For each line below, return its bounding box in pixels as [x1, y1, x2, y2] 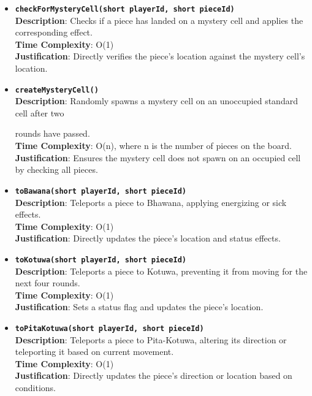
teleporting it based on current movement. [15, 345, 174, 358]
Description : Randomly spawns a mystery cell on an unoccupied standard [15, 94, 298, 107]
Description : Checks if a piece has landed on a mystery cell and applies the [15, 13, 303, 26]
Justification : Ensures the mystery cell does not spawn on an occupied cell [15, 151, 301, 164]
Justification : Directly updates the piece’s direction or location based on [15, 369, 292, 382]
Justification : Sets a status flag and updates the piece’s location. [15, 300, 264, 313]
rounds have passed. [15, 127, 90, 140]
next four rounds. [15, 276, 80, 289]
